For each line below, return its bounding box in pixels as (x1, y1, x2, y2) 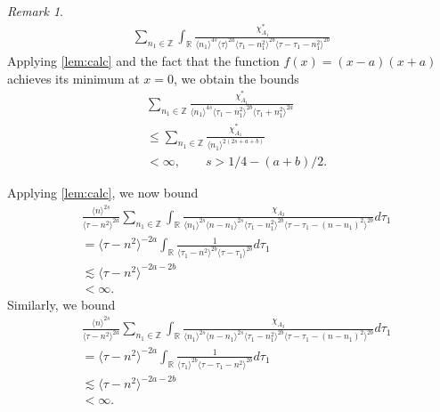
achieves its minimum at (7, 69, 140, 87)
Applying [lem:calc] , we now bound (7, 183, 199, 202)
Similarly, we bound (7, 295, 116, 313)
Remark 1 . (7, 2, 63, 20)
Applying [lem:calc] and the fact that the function (7, 52, 280, 70)
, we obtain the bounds (174, 69, 299, 87)
